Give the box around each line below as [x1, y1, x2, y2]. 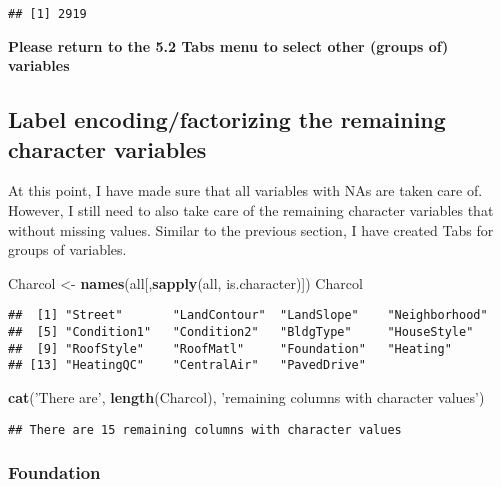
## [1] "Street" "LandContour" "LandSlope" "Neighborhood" [8, 308, 488, 323]
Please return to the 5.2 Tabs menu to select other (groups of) [8, 35, 449, 56]
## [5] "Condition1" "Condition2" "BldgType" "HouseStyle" [8, 325, 474, 340]
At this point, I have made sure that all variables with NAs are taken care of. [8, 180, 483, 201]
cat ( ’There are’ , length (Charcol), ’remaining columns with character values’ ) [8, 387, 485, 408]
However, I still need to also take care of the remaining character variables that [8, 200, 494, 221]
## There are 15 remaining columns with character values [8, 422, 402, 437]
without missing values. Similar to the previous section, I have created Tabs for [8, 219, 494, 240]
